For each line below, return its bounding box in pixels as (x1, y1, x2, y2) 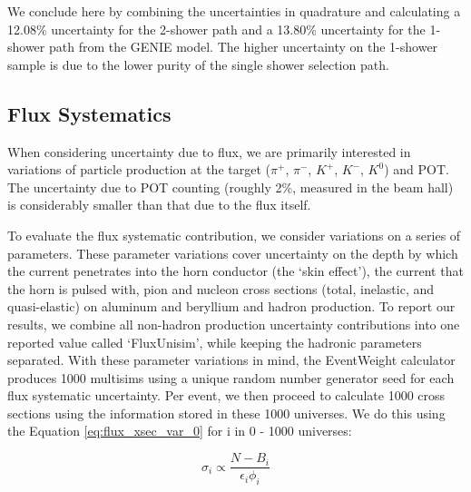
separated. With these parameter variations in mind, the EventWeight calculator (7, 350, 456, 369)
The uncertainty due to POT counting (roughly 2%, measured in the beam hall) (7, 177, 454, 196)
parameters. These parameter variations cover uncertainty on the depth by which (7, 243, 458, 262)
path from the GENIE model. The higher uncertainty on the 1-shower (48, 37, 438, 56)
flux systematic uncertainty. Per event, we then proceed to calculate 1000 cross (7, 386, 446, 405)
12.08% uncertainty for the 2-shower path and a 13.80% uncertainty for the (7, 19, 426, 38)
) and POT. (384, 160, 449, 179)
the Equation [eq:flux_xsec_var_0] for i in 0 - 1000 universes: (7, 421, 352, 440)
